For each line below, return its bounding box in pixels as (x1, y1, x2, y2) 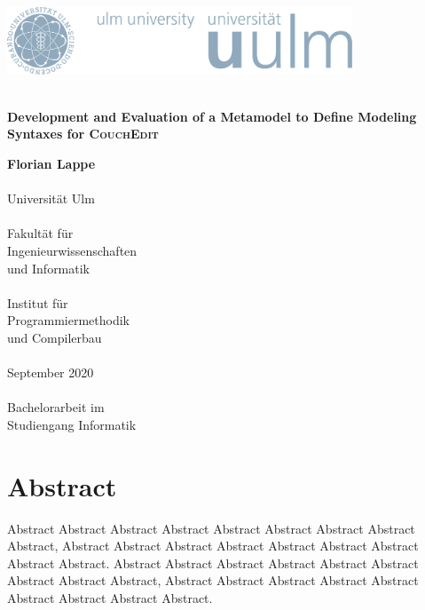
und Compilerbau (7, 328, 102, 346)
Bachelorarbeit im (7, 398, 105, 416)
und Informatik (7, 258, 91, 277)
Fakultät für (7, 224, 74, 242)
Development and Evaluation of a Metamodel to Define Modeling (7, 107, 417, 125)
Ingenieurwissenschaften (7, 241, 138, 259)
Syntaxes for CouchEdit (7, 124, 159, 143)
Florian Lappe (7, 154, 96, 172)
